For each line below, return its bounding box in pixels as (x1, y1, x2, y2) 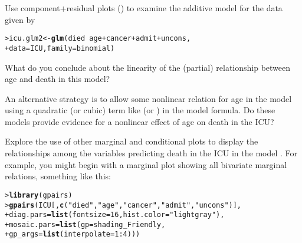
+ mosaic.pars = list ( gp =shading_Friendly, (5, 220, 166, 229)
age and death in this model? (5, 73, 110, 85)
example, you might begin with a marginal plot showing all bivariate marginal (5, 158, 287, 170)
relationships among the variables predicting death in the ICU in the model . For (5, 147, 298, 159)
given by (5, 13, 35, 25)
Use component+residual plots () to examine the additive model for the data (5, 2, 283, 14)
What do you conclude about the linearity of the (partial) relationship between (5, 61, 291, 73)
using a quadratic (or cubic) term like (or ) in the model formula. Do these (5, 104, 275, 116)
